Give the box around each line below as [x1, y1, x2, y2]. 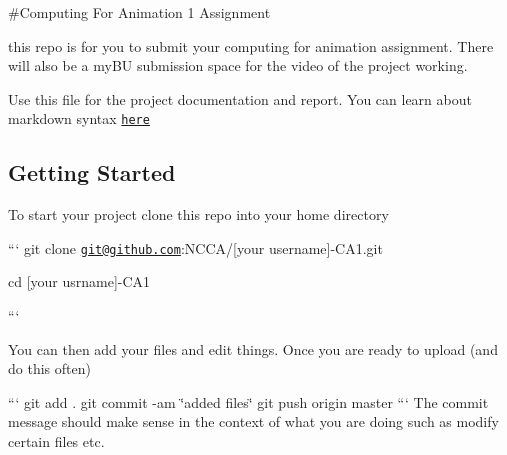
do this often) [8, 358, 91, 379]
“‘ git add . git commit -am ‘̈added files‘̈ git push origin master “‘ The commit [8, 391, 489, 412]
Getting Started [8, 157, 176, 188]
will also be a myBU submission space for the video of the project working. [8, 55, 468, 76]
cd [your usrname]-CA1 [8, 271, 151, 292]
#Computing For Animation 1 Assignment [8, 2, 271, 22]
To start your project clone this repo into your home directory [8, 204, 389, 225]
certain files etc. [8, 431, 105, 452]
